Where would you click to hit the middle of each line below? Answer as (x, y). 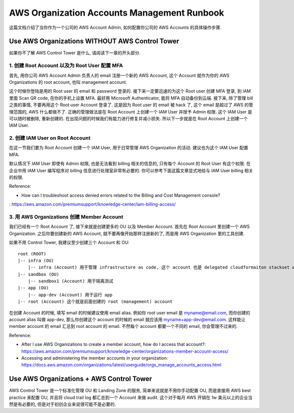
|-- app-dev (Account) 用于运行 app (70, 295)
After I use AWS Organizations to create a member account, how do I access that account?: (113, 344)
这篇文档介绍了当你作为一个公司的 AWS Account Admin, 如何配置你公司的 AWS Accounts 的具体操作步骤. (115, 27)
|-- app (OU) (33, 288)
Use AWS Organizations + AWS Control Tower (81, 379)
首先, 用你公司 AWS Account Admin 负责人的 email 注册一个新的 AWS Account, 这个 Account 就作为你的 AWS (119, 75)
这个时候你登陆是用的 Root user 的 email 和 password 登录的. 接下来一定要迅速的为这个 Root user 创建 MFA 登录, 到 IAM (130, 91)
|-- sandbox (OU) (38, 274)
